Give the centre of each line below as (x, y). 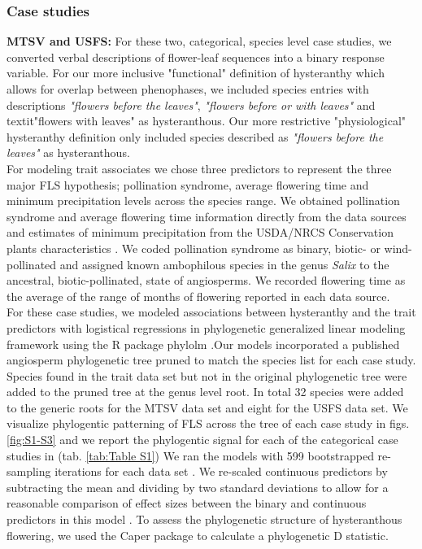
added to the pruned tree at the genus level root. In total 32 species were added (205, 392)
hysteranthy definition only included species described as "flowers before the (195, 136)
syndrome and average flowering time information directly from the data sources (207, 216)
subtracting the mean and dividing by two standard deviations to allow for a (198, 487)
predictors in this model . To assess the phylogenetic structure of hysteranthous (204, 519)
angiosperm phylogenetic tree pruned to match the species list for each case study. (211, 360)
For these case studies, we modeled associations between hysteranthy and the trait (211, 312)
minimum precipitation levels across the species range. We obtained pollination (203, 200)
